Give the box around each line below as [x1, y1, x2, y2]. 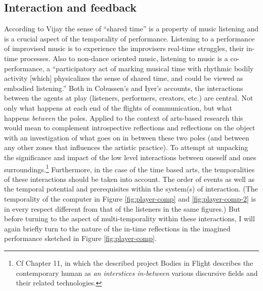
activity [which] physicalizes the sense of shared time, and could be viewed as [4, 73, 243, 83]
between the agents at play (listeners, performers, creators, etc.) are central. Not [4, 92, 253, 103]
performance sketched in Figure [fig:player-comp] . [4, 233, 157, 244]
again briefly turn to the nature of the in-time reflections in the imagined [4, 223, 231, 233]
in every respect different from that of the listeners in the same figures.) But [4, 203, 241, 214]
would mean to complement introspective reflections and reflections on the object [4, 122, 255, 133]
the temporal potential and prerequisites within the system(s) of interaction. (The [4, 183, 258, 194]
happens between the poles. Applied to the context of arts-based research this [4, 112, 243, 123]
